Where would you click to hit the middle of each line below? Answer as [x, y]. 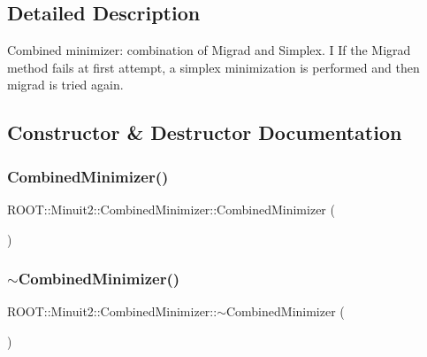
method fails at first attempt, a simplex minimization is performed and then [213, 67]
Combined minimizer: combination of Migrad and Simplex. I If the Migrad [209, 50]
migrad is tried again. [65, 85]
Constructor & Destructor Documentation [205, 132]
